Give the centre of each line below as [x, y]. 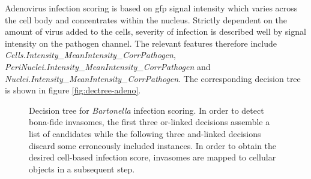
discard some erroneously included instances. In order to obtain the [153, 145]
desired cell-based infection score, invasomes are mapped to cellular [152, 157]
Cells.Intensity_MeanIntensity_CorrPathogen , [90, 55]
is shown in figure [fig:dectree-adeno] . [73, 90]
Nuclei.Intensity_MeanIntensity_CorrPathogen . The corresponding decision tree [153, 78]
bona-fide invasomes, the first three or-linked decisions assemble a [149, 122]
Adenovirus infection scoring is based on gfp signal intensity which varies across [151, 8]
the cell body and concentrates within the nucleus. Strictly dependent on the [146, 19]
